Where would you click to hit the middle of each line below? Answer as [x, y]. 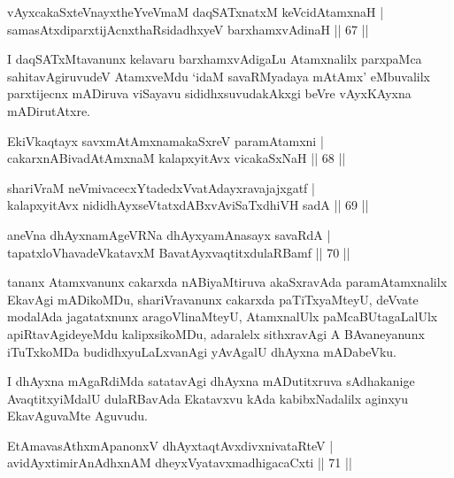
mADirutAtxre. [49, 110]
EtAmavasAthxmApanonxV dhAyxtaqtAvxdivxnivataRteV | [170, 445]
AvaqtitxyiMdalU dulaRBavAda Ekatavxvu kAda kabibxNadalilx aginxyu [208, 398]
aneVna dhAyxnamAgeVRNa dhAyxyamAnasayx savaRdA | [169, 234]
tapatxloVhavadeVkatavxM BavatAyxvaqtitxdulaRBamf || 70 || [179, 252]
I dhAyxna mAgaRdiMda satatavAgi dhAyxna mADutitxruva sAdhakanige [211, 381]
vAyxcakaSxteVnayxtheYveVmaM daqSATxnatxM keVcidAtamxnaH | [196, 12]
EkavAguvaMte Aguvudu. [77, 416]
